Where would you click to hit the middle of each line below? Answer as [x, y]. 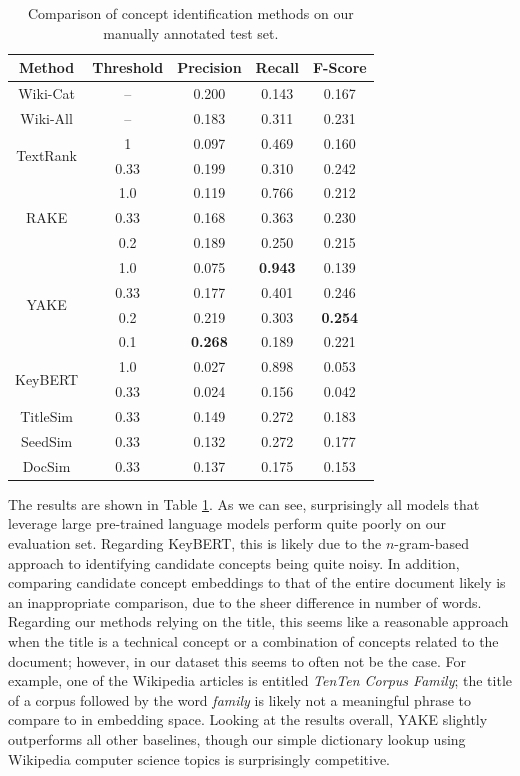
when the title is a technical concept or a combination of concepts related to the [253, 640]
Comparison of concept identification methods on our [190, 13]
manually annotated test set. [191, 32]
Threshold [128, 67]
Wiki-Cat [46, 93]
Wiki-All [46, 117]
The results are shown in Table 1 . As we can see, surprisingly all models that [244, 503]
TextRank [46, 155]
